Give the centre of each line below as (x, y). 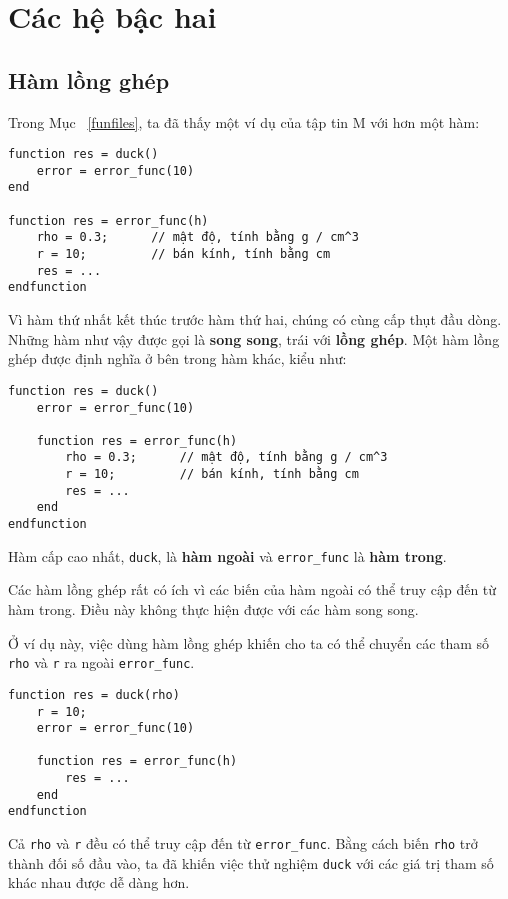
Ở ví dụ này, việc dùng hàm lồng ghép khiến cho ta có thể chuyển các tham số (249, 642)
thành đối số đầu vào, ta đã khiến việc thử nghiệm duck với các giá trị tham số (251, 862)
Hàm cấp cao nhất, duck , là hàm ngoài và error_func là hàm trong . (227, 555)
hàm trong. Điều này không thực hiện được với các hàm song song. (213, 609)
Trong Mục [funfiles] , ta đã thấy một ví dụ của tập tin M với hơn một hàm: (244, 121)
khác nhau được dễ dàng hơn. (99, 882)
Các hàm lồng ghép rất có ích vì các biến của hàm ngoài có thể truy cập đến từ (252, 589)
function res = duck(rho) (94, 694)
